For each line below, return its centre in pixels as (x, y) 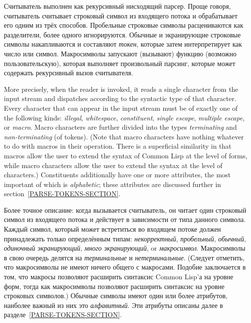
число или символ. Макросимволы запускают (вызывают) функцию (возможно (120, 53)
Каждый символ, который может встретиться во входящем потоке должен (112, 229)
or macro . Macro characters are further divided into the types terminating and (120, 127)
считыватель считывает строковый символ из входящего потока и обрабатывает (121, 15)
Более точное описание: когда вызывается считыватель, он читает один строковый (125, 210)
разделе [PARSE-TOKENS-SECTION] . (63, 314)
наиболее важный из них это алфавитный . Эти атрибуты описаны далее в (114, 305)
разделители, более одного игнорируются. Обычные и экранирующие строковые (122, 34)
